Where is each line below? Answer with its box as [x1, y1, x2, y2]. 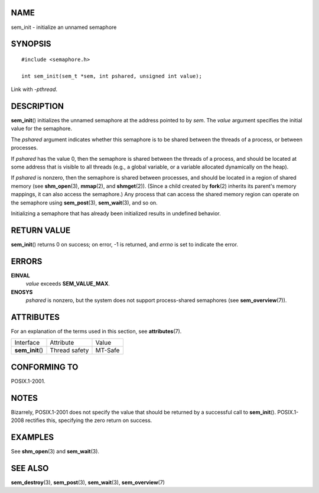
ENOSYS [11, 288, 33, 296]
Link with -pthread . [11, 86, 58, 93]
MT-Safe [95, 346, 120, 355]
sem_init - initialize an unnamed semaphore [11, 24, 117, 31]
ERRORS [11, 256, 43, 266]
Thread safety [50, 346, 89, 355]
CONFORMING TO [11, 362, 79, 372]
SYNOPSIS [11, 39, 51, 49]
